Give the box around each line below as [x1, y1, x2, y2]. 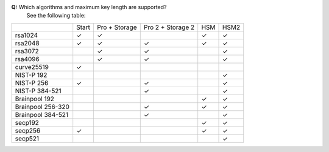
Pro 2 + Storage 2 [143, 23, 195, 31]
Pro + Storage [97, 23, 137, 31]
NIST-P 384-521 [15, 87, 62, 95]
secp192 [15, 118, 40, 127]
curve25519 [15, 62, 49, 71]
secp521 [15, 134, 40, 142]
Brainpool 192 [15, 94, 55, 103]
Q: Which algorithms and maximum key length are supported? [11, 4, 167, 10]
